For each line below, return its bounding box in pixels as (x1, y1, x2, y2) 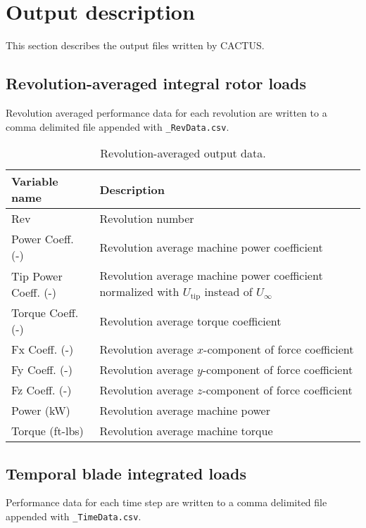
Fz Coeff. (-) (11, 382, 72, 399)
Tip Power (11, 267, 63, 284)
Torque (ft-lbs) (11, 423, 84, 439)
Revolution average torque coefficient (99, 312, 282, 329)
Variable (11, 173, 58, 190)
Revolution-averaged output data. (100, 145, 266, 162)
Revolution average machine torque (99, 423, 273, 439)
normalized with (99, 283, 179, 300)
